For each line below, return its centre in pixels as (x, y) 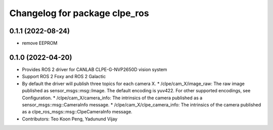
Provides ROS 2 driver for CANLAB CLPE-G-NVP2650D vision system (95, 69)
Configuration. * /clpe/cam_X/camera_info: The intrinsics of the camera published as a (112, 98)
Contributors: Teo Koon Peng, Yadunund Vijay (70, 119)
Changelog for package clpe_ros (79, 13)
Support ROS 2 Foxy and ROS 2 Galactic (64, 77)
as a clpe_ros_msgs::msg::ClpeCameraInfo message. (77, 112)
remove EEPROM (40, 43)
